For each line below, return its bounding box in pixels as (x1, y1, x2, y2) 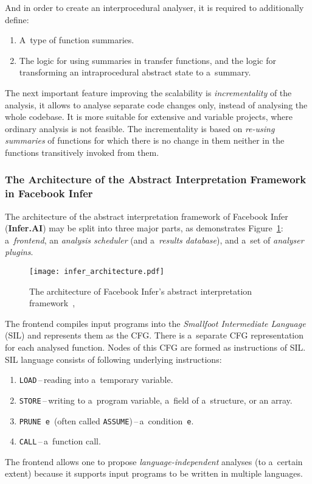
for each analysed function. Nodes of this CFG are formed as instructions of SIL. (5, 341, 306, 354)
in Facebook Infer (5, 186, 93, 201)
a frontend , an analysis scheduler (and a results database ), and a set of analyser (5, 233, 304, 246)
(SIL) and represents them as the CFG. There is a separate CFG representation (5, 329, 304, 342)
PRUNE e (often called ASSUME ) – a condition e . (19, 414, 194, 427)
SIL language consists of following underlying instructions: (5, 352, 222, 365)
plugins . (5, 245, 33, 258)
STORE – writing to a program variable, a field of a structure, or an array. (19, 393, 293, 406)
